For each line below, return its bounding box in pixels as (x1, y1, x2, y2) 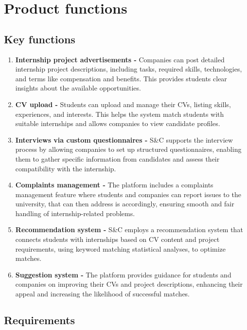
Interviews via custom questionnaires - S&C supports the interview (15, 134, 233, 145)
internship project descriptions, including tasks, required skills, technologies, (15, 64, 242, 74)
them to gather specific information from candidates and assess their (15, 153, 220, 164)
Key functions (4, 31, 75, 46)
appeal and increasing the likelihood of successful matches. (15, 289, 190, 299)
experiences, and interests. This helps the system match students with (15, 109, 224, 119)
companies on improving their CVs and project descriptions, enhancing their (15, 279, 243, 289)
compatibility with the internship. (15, 163, 116, 173)
